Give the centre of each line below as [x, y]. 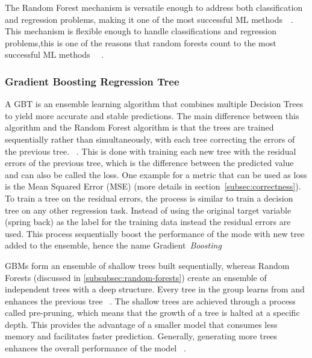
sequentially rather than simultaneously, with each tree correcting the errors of [150, 139]
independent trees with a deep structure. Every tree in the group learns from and [155, 289]
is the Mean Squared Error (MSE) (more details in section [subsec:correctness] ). [153, 186]
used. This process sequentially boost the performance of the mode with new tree [155, 233]
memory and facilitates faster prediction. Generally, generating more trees [141, 336]
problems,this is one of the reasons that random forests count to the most [141, 42]
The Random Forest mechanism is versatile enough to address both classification [154, 7]
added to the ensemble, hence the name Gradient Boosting [113, 245]
